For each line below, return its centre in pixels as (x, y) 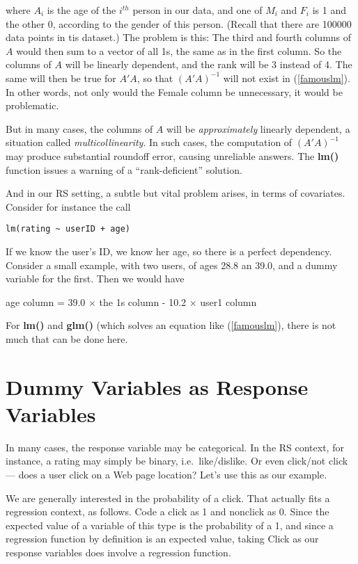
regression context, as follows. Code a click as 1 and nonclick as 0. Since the (168, 511)
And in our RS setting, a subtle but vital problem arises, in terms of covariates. (176, 193)
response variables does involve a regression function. (118, 552)
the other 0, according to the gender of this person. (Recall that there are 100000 (179, 23)
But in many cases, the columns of (79, 128)
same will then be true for (61, 78)
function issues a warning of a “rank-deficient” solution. (124, 169)
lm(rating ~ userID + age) (68, 229)
